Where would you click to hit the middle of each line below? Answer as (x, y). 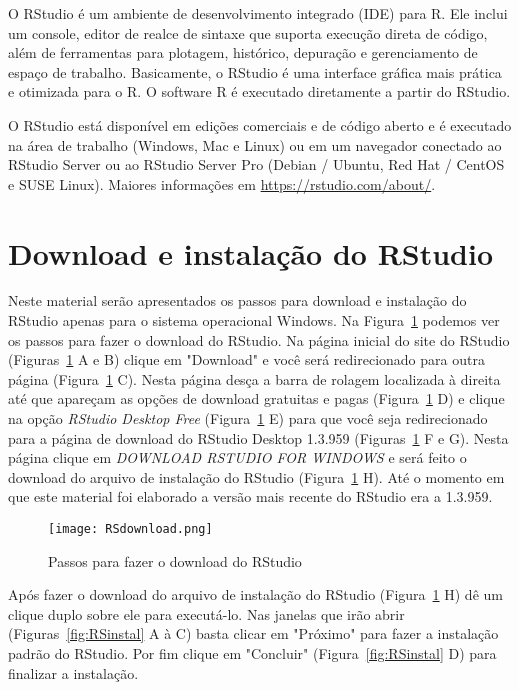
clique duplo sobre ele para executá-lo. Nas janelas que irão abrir (206, 613)
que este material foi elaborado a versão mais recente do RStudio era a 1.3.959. (250, 496)
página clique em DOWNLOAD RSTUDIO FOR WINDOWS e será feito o (237, 457)
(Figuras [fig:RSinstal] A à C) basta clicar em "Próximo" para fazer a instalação (253, 633)
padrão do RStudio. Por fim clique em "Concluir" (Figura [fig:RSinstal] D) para (252, 653)
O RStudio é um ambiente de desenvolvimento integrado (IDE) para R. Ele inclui (258, 13)
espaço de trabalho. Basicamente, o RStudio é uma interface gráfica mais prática (255, 71)
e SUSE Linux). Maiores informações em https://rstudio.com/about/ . (222, 183)
